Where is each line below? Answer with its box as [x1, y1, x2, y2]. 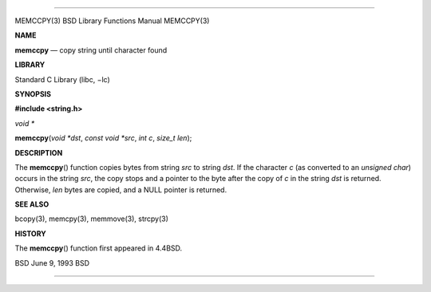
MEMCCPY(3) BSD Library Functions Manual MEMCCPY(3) [14, 16, 210, 26]
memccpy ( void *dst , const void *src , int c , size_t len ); [14, 133, 192, 143]
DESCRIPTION [14, 148, 63, 157]
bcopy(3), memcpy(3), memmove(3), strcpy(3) [14, 214, 169, 223]
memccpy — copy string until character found [14, 45, 168, 55]
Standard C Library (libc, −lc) [14, 74, 111, 84]
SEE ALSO [14, 199, 49, 209]
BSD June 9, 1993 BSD [14, 258, 90, 267]
